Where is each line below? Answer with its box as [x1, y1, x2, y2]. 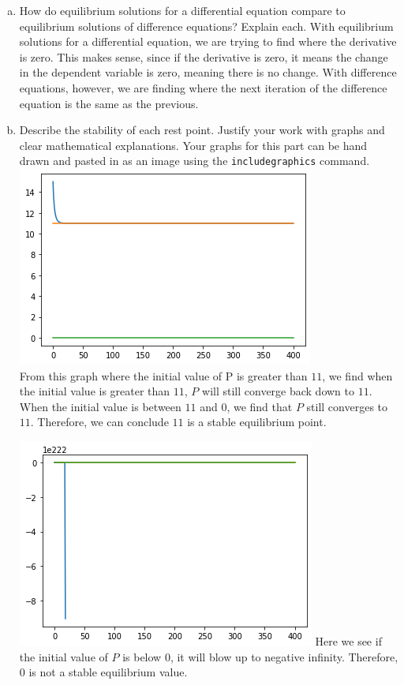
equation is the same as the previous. [19, 95, 199, 111]
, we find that [226, 398, 293, 414]
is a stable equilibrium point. [187, 414, 327, 430]
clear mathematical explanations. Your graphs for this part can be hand [19, 137, 368, 153]
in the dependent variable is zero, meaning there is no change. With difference [19, 64, 397, 80]
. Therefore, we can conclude [30, 414, 169, 430]
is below [122, 648, 162, 664]
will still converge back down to [202, 383, 355, 399]
